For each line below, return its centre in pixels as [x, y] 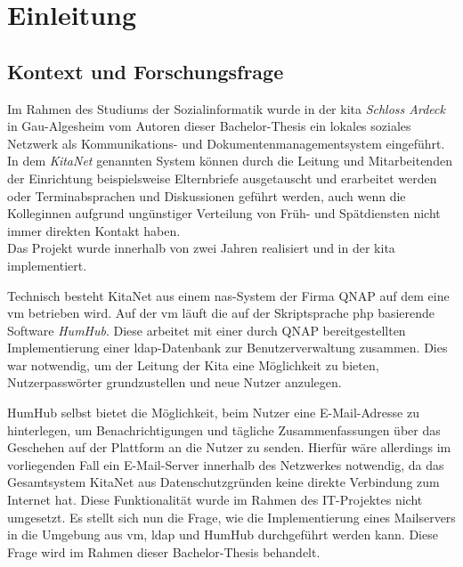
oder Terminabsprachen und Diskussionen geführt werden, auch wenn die [207, 195]
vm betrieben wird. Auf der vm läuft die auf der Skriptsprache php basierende [221, 313]
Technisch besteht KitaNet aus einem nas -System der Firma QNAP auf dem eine [228, 295]
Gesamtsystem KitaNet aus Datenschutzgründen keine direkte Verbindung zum [223, 482]
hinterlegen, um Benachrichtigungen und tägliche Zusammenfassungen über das [224, 429]
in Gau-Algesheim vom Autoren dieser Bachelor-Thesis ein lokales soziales [209, 126]
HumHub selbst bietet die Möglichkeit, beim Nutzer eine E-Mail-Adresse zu [213, 413]
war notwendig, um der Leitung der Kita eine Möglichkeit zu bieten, [193, 364]
